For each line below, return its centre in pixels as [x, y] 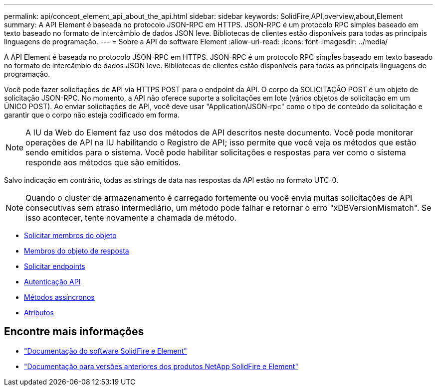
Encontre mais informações [74, 332]
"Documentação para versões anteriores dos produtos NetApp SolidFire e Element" [161, 366]
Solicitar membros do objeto [70, 235]
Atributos [39, 313]
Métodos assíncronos [59, 297]
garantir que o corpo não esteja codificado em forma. [92, 115]
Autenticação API [52, 282]
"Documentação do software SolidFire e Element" [106, 351]
